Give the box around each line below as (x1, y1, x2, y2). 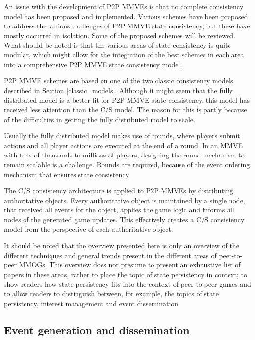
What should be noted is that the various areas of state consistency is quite (4, 40, 231, 50)
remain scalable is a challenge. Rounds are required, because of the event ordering (4, 159, 250, 169)
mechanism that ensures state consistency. (4, 169, 130, 179)
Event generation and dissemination (4, 322, 190, 337)
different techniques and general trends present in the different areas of (4, 250, 217, 260)
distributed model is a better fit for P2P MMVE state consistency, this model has (4, 95, 250, 105)
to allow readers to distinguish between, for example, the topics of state (4, 288, 219, 299)
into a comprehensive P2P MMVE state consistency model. (4, 59, 182, 69)
